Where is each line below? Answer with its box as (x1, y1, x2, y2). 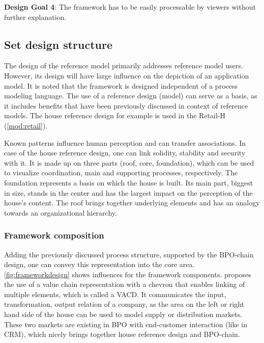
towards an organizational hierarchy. (4, 207, 117, 218)
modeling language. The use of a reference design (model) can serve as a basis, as (4, 90, 257, 101)
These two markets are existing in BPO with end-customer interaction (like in (4, 319, 247, 329)
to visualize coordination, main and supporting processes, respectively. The (4, 167, 238, 178)
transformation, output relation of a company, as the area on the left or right (4, 299, 245, 309)
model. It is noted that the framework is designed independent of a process (4, 80, 238, 91)
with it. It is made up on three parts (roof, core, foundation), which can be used (4, 157, 254, 168)
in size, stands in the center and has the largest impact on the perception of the (4, 187, 253, 198)
